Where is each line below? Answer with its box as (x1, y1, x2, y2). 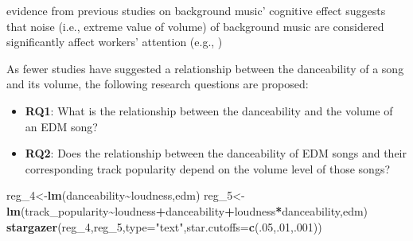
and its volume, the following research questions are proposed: (6, 76, 309, 92)
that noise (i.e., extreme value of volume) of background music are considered (6, 17, 384, 34)
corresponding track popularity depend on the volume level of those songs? (25, 160, 391, 177)
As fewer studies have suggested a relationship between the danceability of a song (6, 60, 404, 76)
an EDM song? (25, 118, 98, 134)
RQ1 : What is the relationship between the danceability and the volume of (25, 102, 393, 119)
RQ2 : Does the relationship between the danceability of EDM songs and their (25, 145, 407, 161)
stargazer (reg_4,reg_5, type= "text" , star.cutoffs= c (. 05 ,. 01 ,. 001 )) (6, 218, 322, 235)
